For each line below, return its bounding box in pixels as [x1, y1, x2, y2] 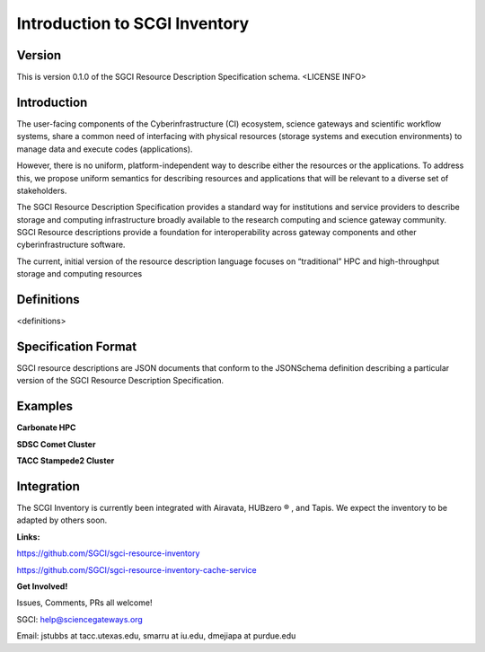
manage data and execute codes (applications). [16, 144, 193, 154]
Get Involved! [16, 581, 68, 592]
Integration [16, 479, 81, 494]
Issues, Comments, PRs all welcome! [16, 597, 153, 608]
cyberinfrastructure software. [16, 239, 126, 251]
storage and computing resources [16, 269, 143, 279]
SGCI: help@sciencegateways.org [16, 613, 143, 624]
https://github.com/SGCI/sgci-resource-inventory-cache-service [16, 564, 258, 575]
